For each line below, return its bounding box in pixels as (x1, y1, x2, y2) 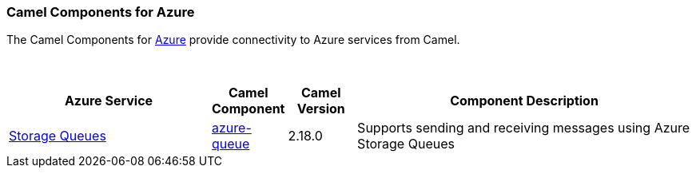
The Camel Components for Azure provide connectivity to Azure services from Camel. (6, 33, 460, 47)
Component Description (450, 93, 599, 109)
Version (296, 101, 345, 117)
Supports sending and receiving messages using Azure (357, 120, 690, 136)
